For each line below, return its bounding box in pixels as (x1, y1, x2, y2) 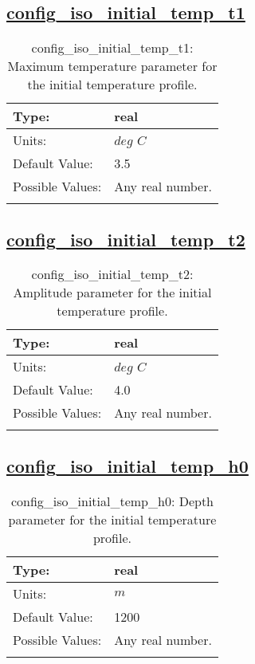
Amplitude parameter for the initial (13, 283, 212, 302)
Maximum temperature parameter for (7, 57, 218, 76)
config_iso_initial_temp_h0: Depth (10, 491, 214, 510)
